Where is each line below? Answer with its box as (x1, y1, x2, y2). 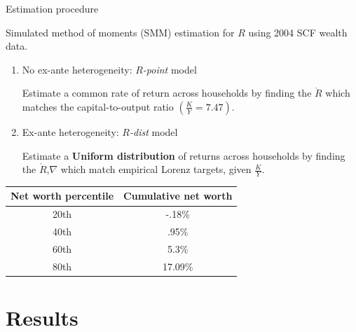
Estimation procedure (6, 1, 99, 15)
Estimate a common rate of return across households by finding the (22, 85, 312, 100)
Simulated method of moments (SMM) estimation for (6, 25, 235, 39)
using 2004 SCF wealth (248, 25, 348, 39)
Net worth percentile (11, 188, 114, 203)
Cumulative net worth (123, 188, 233, 203)
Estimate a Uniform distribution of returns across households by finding (22, 148, 345, 162)
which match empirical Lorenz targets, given (60, 162, 252, 177)
